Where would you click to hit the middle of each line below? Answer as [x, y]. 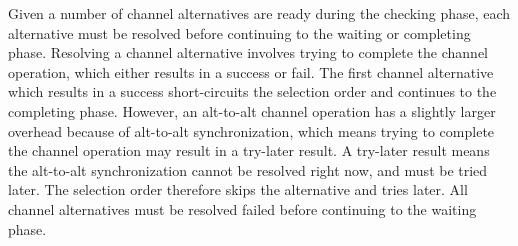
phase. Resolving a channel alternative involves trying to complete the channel [248, 52]
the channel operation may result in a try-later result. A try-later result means [249, 150]
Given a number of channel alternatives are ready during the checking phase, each [259, 13]
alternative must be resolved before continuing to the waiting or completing [239, 32]
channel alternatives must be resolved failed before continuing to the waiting [242, 208]
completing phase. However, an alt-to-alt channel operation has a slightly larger [252, 110]
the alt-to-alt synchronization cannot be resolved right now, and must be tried [248, 169]
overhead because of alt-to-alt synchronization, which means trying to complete [251, 130]
